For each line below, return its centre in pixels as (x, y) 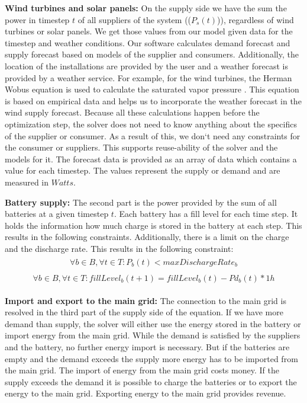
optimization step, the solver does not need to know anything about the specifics (151, 124)
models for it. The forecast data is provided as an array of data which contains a (151, 159)
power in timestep (37, 19)
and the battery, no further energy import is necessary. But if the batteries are (147, 346)
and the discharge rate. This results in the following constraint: (119, 248)
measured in (27, 182)
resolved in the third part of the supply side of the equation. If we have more (144, 312)
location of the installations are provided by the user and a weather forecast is (146, 65)
